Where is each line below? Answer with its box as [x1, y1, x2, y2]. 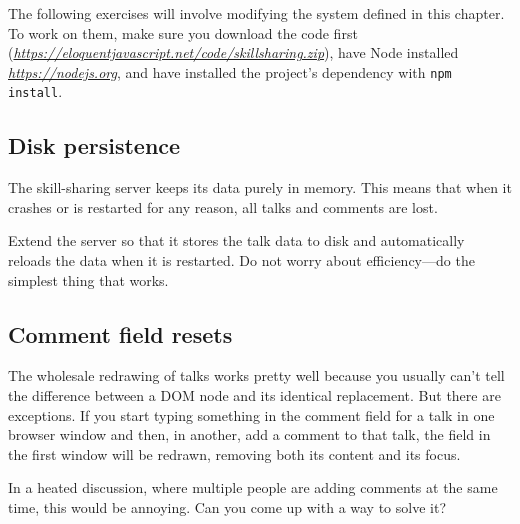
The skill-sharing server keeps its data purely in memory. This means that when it [8, 177, 512, 198]
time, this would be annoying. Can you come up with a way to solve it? [8, 497, 447, 518]
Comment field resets [8, 318, 233, 349]
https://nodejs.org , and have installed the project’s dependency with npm [8, 61, 452, 82]
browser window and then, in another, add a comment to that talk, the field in [8, 424, 491, 445]
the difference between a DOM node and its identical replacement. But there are [8, 385, 501, 406]
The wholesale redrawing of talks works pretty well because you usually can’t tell [8, 365, 505, 386]
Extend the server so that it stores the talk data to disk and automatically [8, 230, 465, 251]
